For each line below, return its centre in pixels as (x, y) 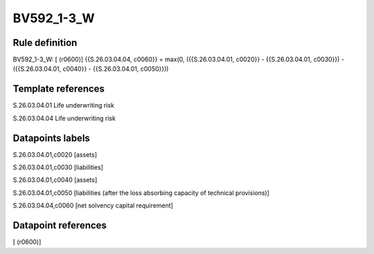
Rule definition (45, 43)
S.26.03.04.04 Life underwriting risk (64, 118)
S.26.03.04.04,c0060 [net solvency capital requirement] (93, 205)
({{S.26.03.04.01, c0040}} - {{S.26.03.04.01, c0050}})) (91, 69)
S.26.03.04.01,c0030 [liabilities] (58, 167)
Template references (59, 89)
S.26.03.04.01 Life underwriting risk (63, 105)
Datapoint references (60, 226)
